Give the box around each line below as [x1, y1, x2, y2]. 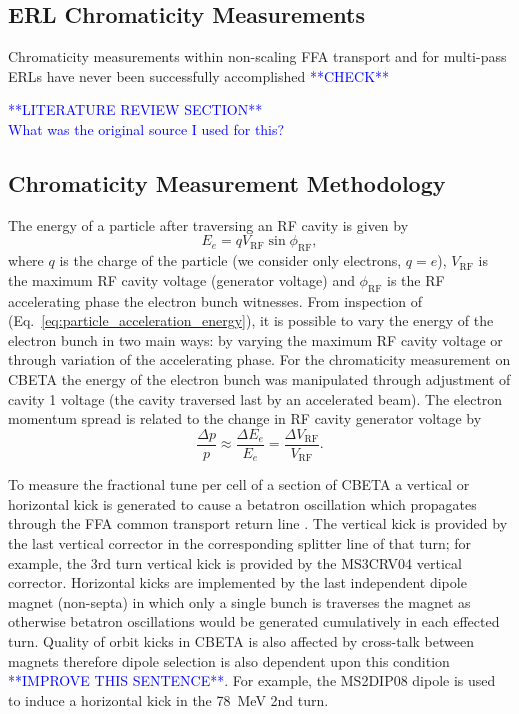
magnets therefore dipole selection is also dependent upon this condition [8, 650, 450, 671]
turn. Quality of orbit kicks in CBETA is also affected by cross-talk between [8, 630, 474, 651]
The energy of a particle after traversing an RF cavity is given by [8, 214, 409, 235]
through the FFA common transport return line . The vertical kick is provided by [8, 513, 508, 534]
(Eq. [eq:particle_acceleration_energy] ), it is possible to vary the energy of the [8, 310, 494, 331]
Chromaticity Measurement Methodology [8, 167, 446, 198]
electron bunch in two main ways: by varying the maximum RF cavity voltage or [8, 329, 503, 350]
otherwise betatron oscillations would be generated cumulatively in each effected [8, 611, 500, 632]
